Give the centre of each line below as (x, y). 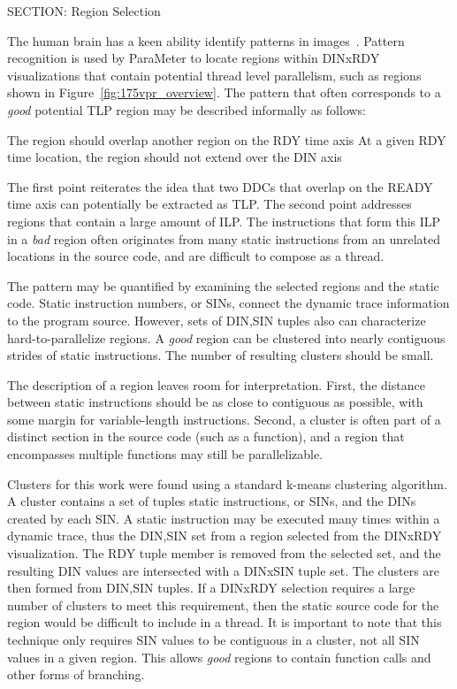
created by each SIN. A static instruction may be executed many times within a (224, 518)
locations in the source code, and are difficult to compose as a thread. (196, 256)
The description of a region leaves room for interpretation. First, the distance (216, 384)
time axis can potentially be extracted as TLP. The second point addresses (209, 204)
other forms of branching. (76, 674)
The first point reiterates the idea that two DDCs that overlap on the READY (220, 186)
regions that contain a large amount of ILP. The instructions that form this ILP (224, 221)
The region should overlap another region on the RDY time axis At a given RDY (227, 139)
